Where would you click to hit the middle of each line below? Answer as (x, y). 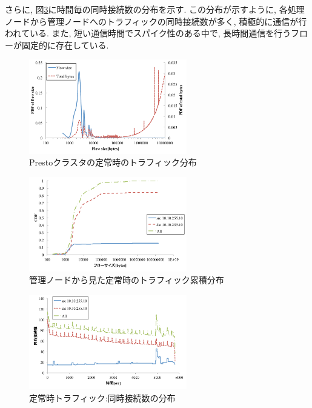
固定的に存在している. (65, 45)
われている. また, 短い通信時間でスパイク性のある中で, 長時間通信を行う (148, 33)
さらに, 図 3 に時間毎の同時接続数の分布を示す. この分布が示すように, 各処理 (155, 9)
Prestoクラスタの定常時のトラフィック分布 (113, 162)
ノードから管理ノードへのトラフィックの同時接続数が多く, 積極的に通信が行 (156, 21)
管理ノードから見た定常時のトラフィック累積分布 (127, 280)
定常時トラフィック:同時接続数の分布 (102, 397)
